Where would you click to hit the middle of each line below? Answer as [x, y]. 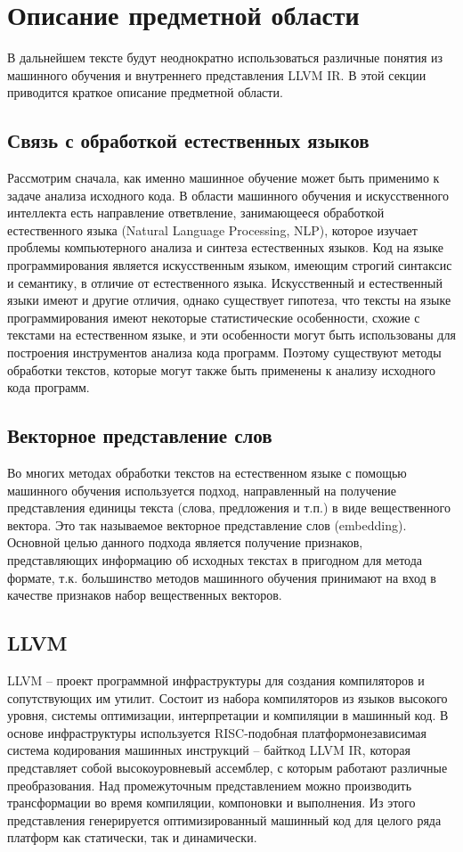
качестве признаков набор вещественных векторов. [145, 595]
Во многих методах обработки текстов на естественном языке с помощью [207, 473]
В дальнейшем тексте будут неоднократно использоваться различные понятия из [225, 57]
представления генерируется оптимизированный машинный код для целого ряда [224, 819]
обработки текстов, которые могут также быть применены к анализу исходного [222, 369]
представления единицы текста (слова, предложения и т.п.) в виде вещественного [229, 508]
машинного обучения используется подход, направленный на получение [202, 490]
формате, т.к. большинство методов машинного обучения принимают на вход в [222, 577]
